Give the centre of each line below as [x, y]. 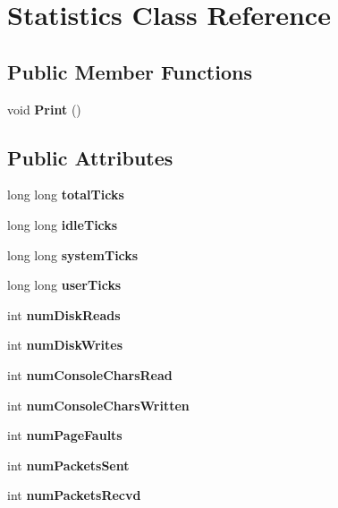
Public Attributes [90, 157]
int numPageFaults [65, 435]
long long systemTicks [73, 254]
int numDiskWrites [65, 345]
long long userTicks [64, 285]
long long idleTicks [63, 224]
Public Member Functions [130, 71]
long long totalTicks [66, 195]
